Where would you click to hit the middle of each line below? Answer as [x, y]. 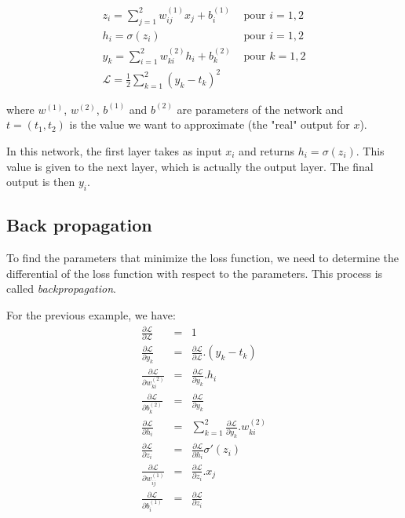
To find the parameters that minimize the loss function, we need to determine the [203, 258]
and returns [267, 151]
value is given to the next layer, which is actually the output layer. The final [190, 166]
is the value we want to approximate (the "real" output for [210, 124]
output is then [41, 182]
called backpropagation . [61, 288]
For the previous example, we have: [91, 315]
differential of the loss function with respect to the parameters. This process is [195, 273]
